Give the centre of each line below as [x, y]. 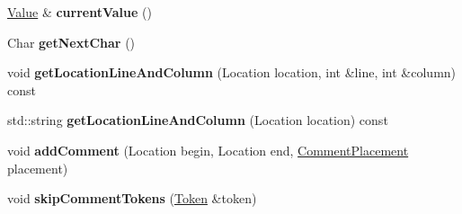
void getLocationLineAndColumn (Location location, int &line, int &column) [232, 72]
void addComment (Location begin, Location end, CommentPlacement [208, 150]
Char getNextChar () [71, 42]
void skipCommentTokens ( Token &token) [132, 198]
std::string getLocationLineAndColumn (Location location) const [198, 120]
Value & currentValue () [80, 12]
